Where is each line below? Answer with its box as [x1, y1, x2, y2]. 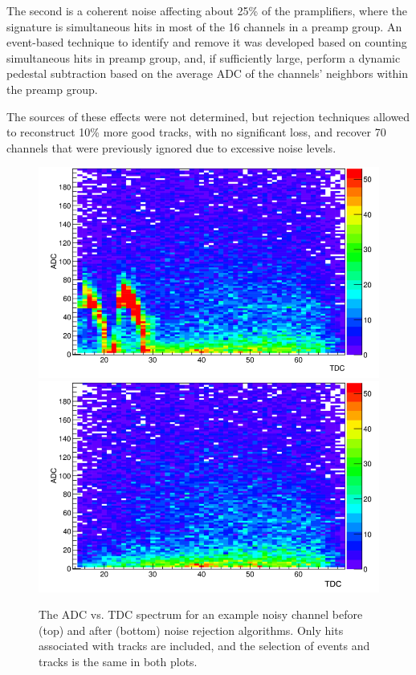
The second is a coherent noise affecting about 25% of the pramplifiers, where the [6, 2, 407, 18]
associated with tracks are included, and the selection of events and [39, 637, 370, 654]
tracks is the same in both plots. [39, 653, 198, 669]
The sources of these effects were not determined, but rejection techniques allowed [6, 108, 410, 124]
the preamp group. [6, 80, 98, 97]
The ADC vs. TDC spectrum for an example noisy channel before [39, 606, 363, 623]
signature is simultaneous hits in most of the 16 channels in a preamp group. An [6, 18, 402, 35]
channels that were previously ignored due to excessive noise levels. [6, 139, 336, 156]
